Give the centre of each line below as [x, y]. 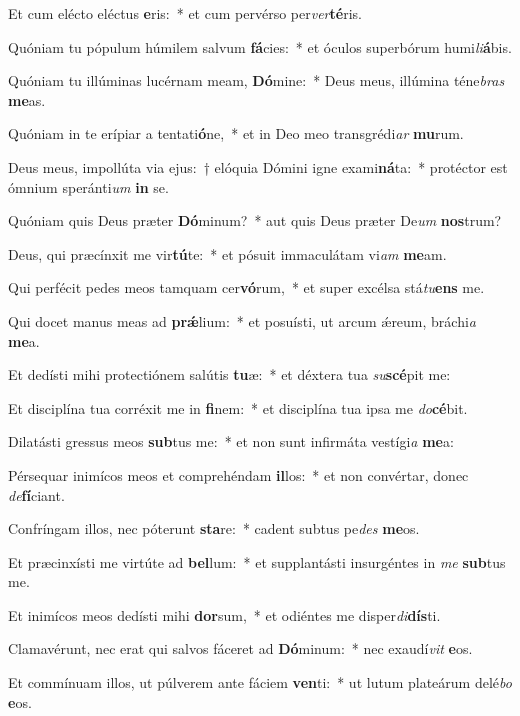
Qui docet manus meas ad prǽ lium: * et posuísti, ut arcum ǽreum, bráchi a [242, 320]
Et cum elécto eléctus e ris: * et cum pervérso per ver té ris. [185, 13]
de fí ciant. [36, 494]
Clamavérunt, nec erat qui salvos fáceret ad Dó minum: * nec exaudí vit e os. [240, 648]
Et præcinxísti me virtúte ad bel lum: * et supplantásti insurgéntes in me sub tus [257, 561]
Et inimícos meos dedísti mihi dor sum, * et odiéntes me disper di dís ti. [224, 614]
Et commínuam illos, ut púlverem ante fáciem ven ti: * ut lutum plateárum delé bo [260, 682]
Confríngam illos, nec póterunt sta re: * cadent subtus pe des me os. [214, 528]
